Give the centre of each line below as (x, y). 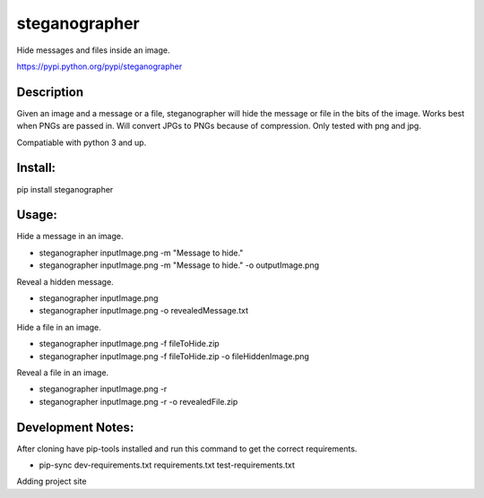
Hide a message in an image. (70, 236)
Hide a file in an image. (59, 327)
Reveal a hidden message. (65, 281)
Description (50, 92)
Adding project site (52, 481)
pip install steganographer (65, 189)
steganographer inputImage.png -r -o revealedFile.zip (138, 401)
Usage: (37, 215)
